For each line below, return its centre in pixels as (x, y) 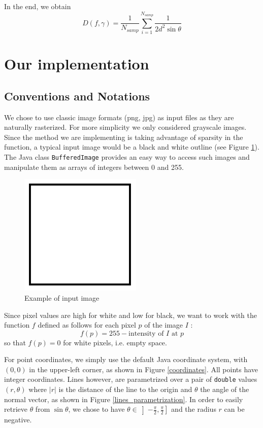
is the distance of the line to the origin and (125, 389)
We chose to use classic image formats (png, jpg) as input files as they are (119, 117)
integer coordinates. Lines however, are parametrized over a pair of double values (131, 379)
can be (234, 409)
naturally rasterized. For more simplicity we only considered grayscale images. (125, 127)
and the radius (194, 409)
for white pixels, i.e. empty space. (115, 342)
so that (15, 342)
